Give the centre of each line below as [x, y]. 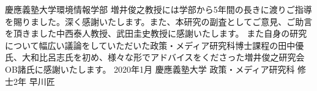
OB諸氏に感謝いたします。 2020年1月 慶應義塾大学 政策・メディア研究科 [150, 69]
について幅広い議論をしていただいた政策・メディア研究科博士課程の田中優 [155, 45]
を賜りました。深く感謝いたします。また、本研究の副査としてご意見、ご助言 [159, 21]
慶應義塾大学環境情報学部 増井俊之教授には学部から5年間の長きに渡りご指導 [158, 9]
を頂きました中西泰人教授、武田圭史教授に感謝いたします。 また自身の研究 [156, 33]
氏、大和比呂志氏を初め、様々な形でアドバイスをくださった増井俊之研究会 [155, 57]
